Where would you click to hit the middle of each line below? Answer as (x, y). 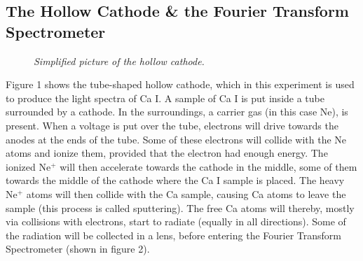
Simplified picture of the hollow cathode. (119, 61)
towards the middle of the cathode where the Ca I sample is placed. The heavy (175, 180)
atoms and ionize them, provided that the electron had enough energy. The (167, 153)
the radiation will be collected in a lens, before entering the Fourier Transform (173, 235)
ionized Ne (28, 166)
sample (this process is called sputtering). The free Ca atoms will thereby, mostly (180, 207)
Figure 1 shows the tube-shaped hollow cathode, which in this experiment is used (180, 84)
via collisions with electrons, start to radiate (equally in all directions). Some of (176, 221)
